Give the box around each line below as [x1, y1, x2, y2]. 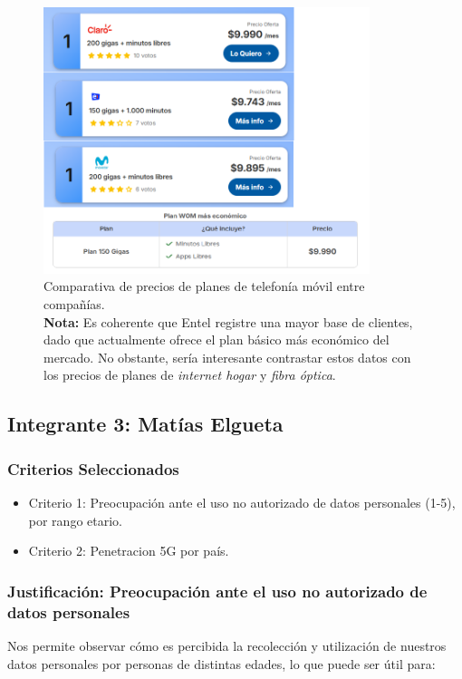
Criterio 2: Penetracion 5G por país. [28, 541, 229, 560]
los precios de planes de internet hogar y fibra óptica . [43, 365, 336, 384]
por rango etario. [28, 510, 122, 529]
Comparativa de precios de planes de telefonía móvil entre [43, 276, 365, 296]
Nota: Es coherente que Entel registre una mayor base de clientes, [43, 312, 413, 331]
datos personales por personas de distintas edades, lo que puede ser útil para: [7, 654, 436, 673]
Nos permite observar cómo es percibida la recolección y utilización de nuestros [7, 635, 447, 655]
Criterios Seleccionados [7, 457, 179, 480]
